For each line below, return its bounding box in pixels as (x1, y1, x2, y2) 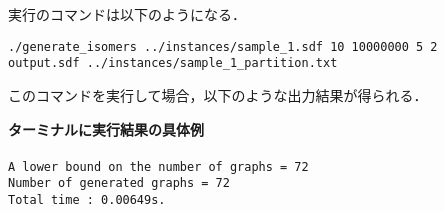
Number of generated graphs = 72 (8, 176, 230, 191)
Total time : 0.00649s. (8, 193, 166, 207)
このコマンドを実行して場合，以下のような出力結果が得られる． (8, 84, 428, 105)
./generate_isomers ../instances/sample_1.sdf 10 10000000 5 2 (8, 39, 438, 54)
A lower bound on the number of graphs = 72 (8, 159, 309, 174)
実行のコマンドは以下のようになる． (8, 4, 246, 24)
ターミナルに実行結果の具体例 (8, 118, 204, 139)
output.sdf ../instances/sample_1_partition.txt (8, 56, 338, 71)
